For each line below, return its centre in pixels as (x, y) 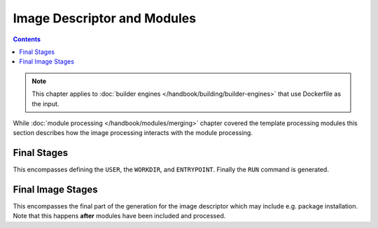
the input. (45, 104)
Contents (27, 39)
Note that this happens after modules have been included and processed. (119, 216)
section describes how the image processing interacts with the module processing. (133, 133)
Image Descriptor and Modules (104, 18)
